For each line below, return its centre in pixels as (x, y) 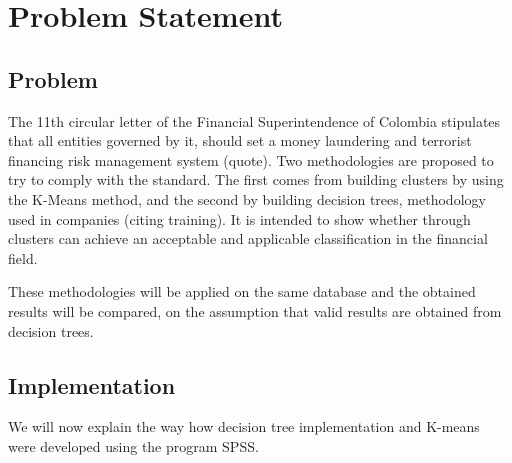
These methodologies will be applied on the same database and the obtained (242, 291)
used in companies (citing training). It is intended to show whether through (239, 218)
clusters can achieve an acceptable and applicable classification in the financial (248, 238)
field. (23, 257)
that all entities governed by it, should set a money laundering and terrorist (240, 140)
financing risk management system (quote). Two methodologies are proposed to (251, 159)
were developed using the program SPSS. (133, 445)
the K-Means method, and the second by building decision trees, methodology (247, 198)
